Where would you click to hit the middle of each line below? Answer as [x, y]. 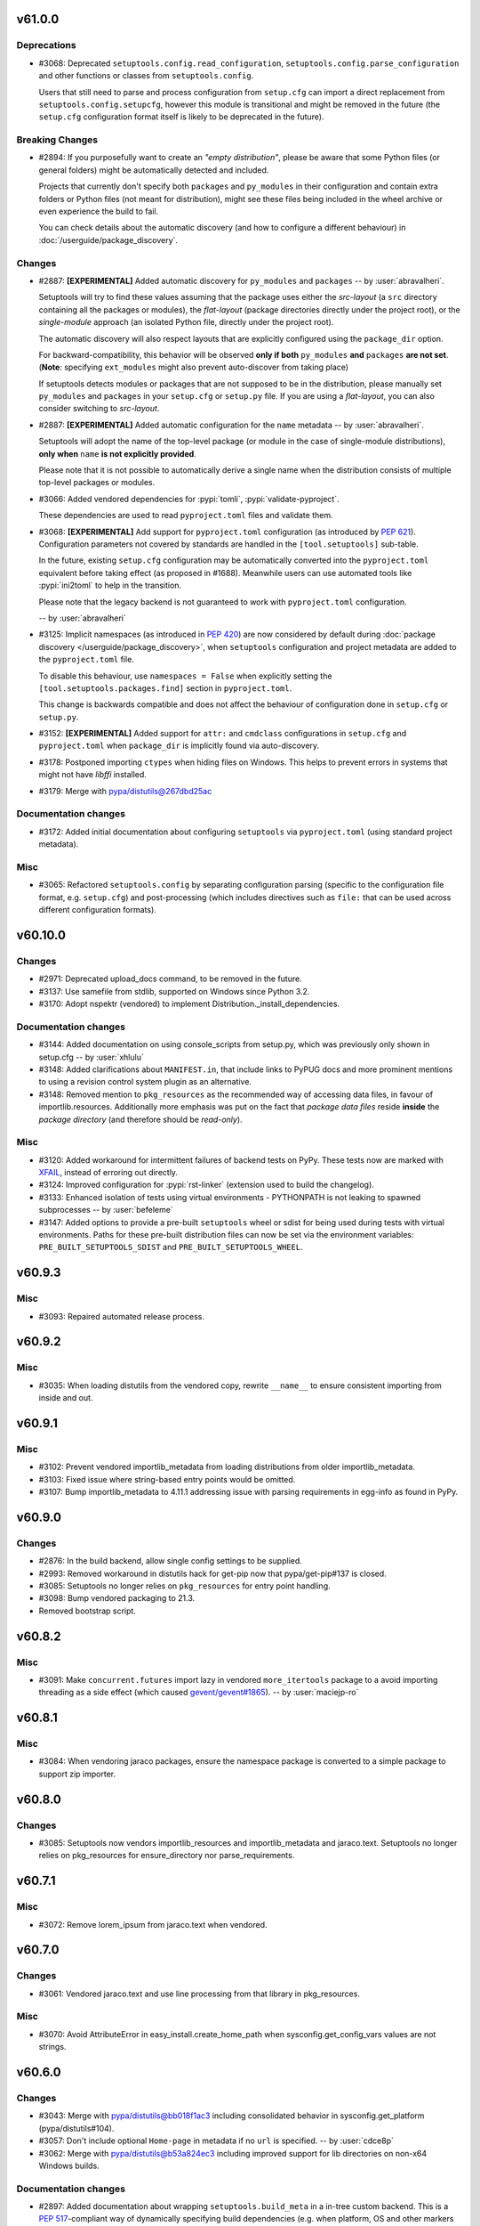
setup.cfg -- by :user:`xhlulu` [91, 1057]
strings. [52, 2047]
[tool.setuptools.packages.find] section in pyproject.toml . [165, 688]
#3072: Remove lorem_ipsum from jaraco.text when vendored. [153, 1924]
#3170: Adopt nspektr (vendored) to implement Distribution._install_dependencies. [189, 1004]
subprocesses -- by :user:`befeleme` [106, 1210]
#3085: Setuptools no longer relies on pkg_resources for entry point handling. [184, 1586]
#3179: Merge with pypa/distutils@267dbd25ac [125, 791]
